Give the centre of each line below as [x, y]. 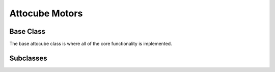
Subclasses [29, 58]
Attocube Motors [46, 13]
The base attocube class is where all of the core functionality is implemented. [91, 44]
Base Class [28, 31]
